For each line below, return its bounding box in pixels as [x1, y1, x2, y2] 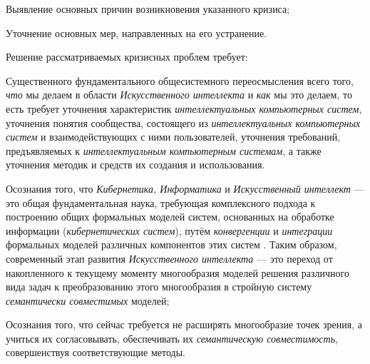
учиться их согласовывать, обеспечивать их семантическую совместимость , [6, 330, 338, 345]
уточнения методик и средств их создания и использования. [6, 157, 265, 172]
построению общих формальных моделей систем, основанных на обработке [6, 209, 334, 224]
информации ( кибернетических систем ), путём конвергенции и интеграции [6, 223, 333, 238]
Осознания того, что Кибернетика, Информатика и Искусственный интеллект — [6, 181, 364, 196]
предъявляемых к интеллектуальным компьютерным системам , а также [6, 143, 322, 158]
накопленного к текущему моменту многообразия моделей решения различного [6, 265, 349, 280]
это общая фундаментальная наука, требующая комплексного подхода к [6, 195, 316, 210]
